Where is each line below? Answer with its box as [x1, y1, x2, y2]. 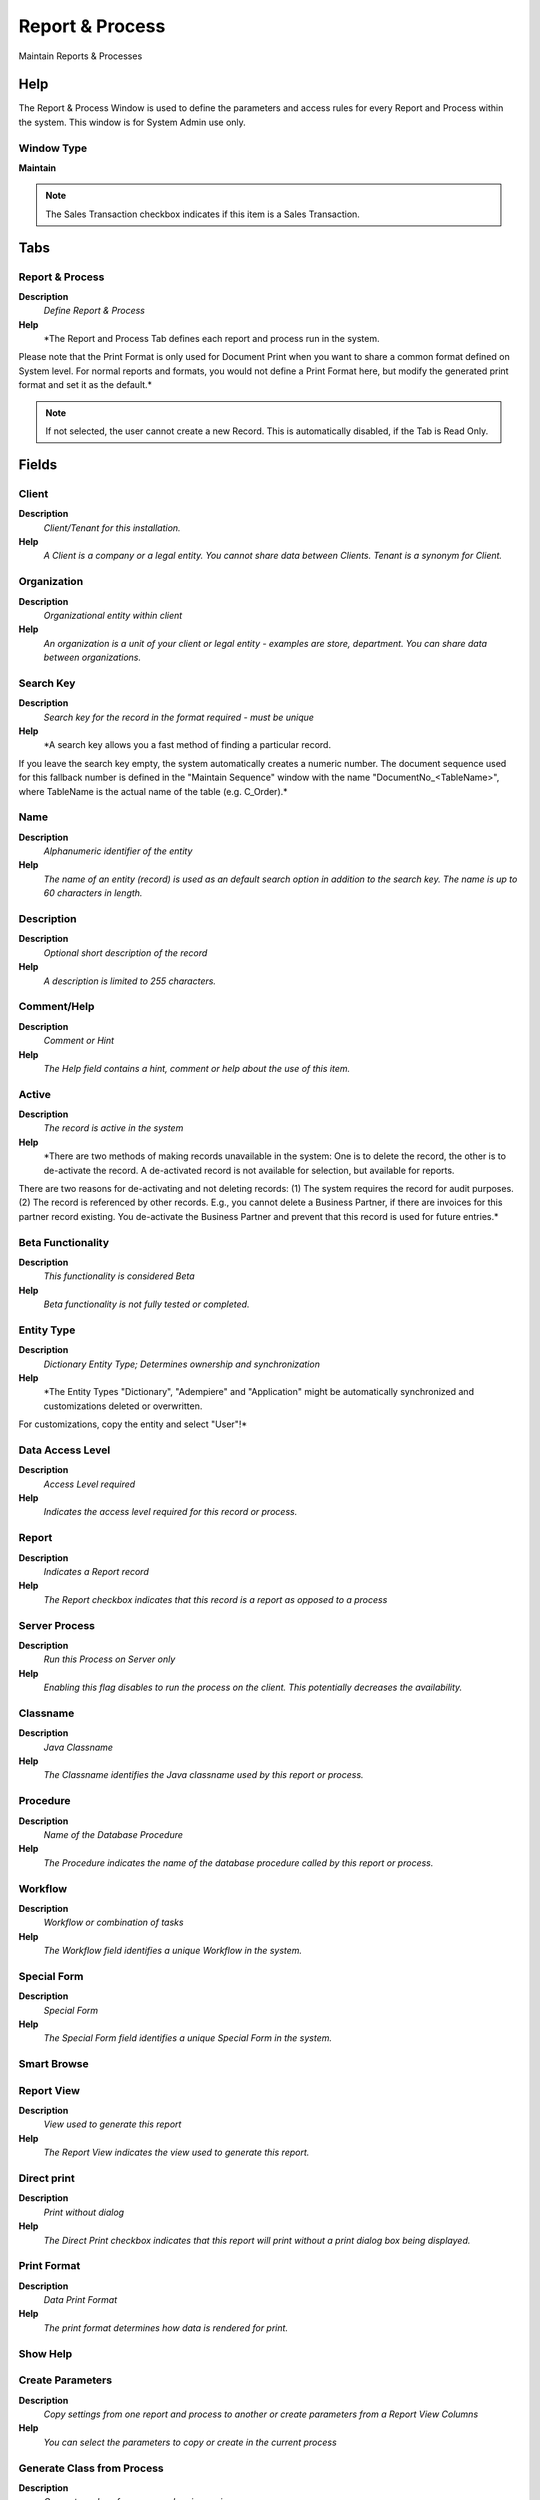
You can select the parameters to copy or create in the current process [43, 2436, 337, 2448]
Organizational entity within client [43, 609, 183, 621]
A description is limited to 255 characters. [43, 975, 217, 987]
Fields [18, 456, 58, 473]
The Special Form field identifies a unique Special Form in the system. [43, 2032, 332, 2044]
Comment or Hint [43, 1035, 115, 1047]
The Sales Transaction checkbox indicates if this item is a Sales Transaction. [45, 208, 360, 220]
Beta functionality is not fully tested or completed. [43, 1298, 250, 1310]
